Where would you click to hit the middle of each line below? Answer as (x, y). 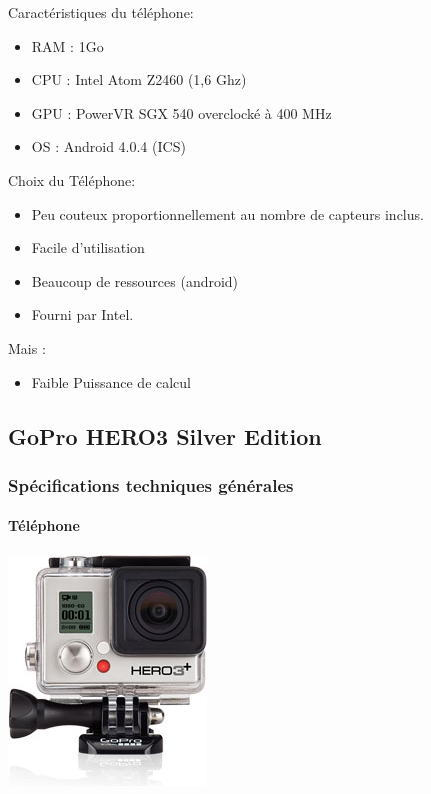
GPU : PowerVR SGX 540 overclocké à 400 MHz (181, 112)
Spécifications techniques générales (151, 484)
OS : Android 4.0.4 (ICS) (108, 146)
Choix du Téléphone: (72, 179)
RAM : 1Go (67, 45)
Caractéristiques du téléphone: (101, 12)
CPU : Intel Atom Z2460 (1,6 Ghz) (139, 79)
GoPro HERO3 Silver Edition (165, 435)
